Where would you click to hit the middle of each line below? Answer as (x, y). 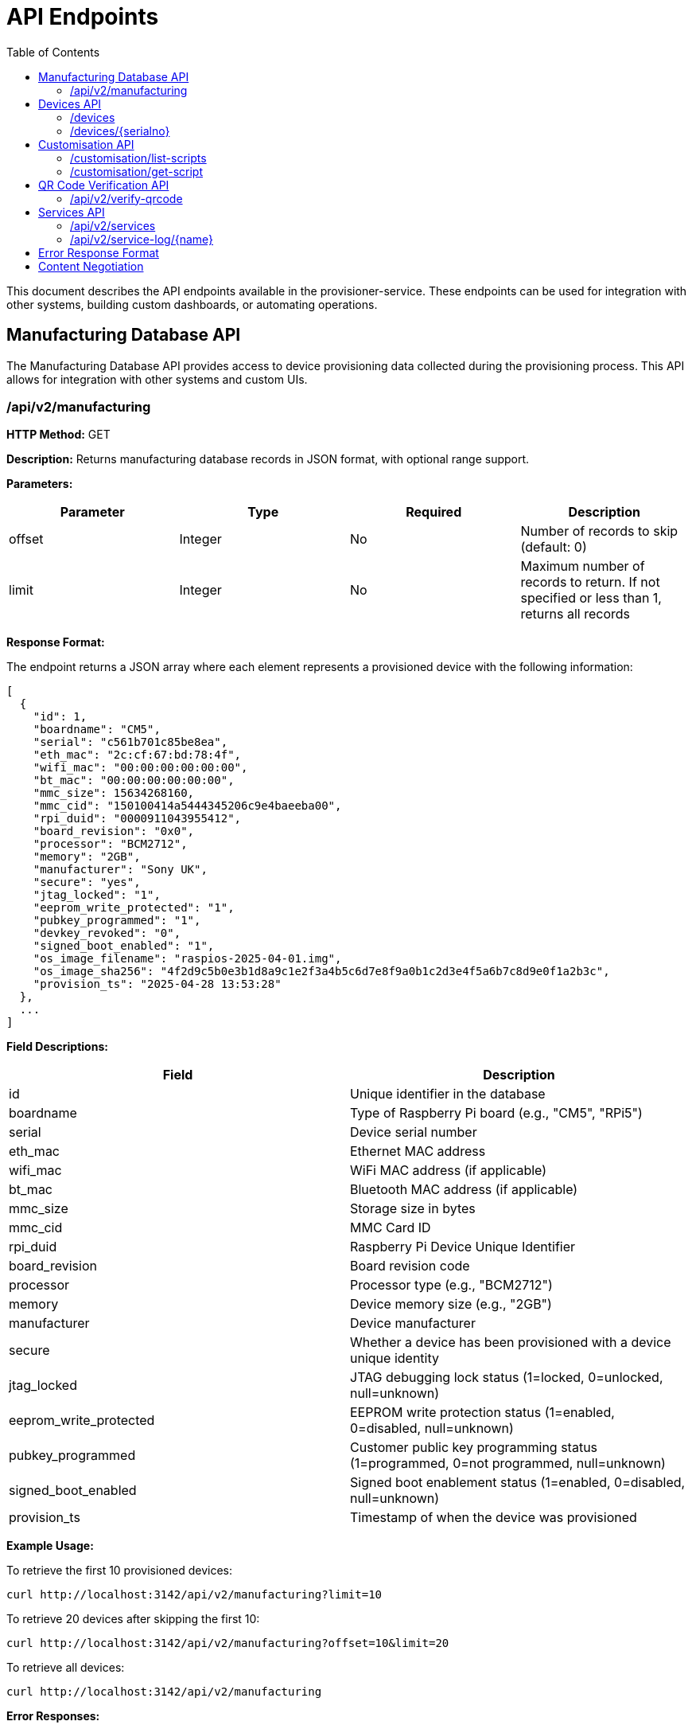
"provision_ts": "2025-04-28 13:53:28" (157, 984)
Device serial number (414, 1132)
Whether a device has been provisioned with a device (511, 1343)
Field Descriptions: (57, 1047)
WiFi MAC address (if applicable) (449, 1171)
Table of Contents (53, 52)
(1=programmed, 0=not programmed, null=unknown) (508, 1464)
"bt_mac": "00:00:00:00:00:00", (134, 781)
